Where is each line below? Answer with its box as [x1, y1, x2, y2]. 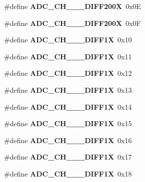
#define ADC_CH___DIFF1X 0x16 [4, 135, 132, 145]
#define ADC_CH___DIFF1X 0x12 [4, 68, 132, 78]
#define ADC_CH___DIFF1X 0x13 [4, 84, 132, 95]
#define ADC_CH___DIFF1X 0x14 [4, 101, 132, 112]
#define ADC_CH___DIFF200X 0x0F [4, 17, 141, 28]
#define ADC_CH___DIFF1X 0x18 [4, 168, 132, 179]
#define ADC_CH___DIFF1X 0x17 [4, 152, 132, 162]
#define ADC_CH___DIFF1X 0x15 [4, 118, 132, 129]
